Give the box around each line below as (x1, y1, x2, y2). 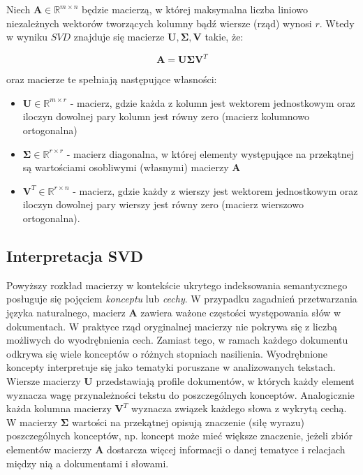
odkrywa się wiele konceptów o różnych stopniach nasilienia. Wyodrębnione (6, 346, 328, 360)
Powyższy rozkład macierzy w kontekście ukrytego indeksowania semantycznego (6, 277, 348, 292)
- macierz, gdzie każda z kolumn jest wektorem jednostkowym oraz (70, 95, 355, 110)
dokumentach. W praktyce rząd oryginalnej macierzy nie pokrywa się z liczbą (6, 319, 337, 333)
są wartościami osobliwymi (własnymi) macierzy (22, 160, 229, 175)
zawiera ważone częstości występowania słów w (140, 305, 341, 320)
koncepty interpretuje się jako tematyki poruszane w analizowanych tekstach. (6, 360, 336, 374)
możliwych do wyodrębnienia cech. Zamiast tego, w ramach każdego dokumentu (6, 332, 348, 347)
